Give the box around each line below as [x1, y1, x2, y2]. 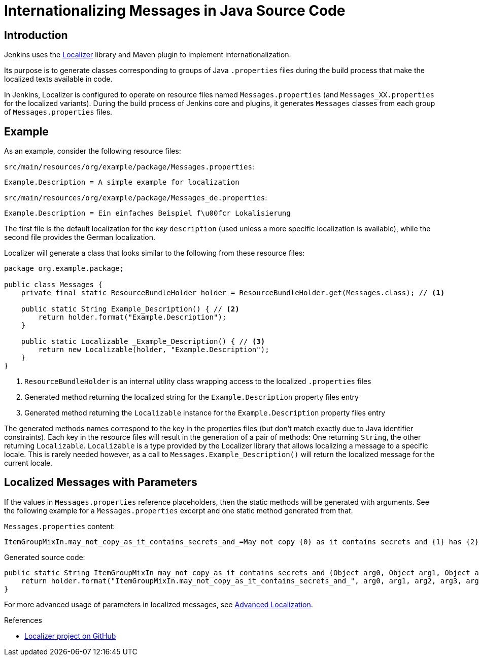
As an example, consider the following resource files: [4, 147, 181, 156]
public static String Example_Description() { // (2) [21, 305, 240, 314]
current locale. [4, 459, 53, 468]
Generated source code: [4, 552, 85, 562]
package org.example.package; [4, 264, 124, 273]
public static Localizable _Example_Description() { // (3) [21, 337, 265, 346]
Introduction [4, 28, 68, 42]
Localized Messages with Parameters [4, 476, 197, 489]
